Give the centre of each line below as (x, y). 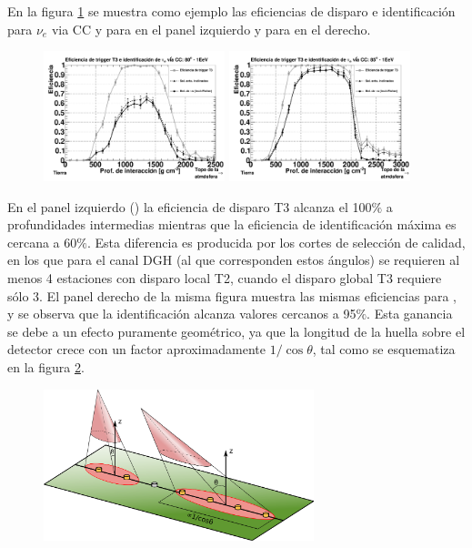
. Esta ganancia (410, 314)
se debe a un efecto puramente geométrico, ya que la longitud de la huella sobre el (236, 331)
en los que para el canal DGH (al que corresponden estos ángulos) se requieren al (234, 260)
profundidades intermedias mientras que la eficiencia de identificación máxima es (232, 224)
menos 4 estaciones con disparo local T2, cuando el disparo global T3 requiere (225, 277)
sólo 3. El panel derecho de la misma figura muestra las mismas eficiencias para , (232, 295)
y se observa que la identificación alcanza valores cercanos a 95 (182, 314)
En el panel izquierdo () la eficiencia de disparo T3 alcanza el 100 (190, 206)
